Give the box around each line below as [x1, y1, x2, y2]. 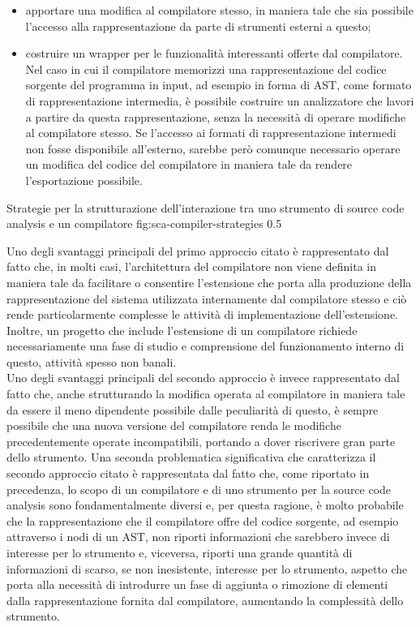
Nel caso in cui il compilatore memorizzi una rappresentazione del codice [25, 60, 387, 77]
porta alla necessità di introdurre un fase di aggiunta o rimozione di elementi [6, 576, 388, 593]
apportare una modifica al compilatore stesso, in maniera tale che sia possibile [25, 2, 414, 18]
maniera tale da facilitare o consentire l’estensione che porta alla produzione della [6, 273, 412, 290]
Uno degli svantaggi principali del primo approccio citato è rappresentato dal [6, 242, 389, 259]
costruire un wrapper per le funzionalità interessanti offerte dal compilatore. [25, 45, 403, 62]
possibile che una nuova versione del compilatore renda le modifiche [6, 417, 341, 434]
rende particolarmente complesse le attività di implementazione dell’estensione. [6, 306, 398, 323]
